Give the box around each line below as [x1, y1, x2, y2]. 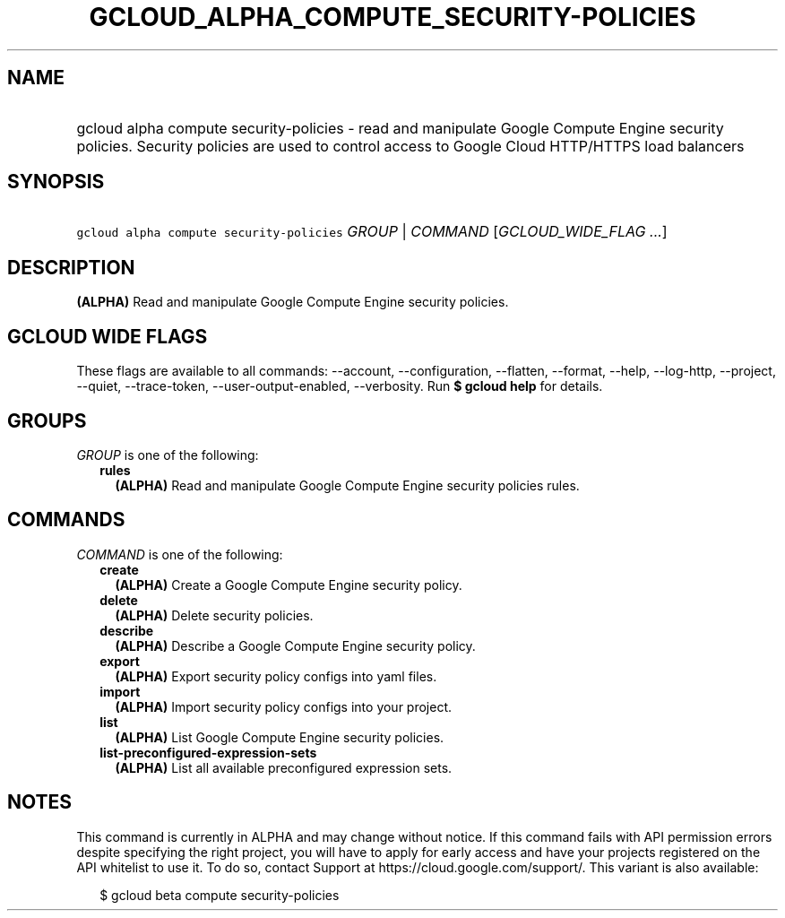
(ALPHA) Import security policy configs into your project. [115, 698, 453, 714]
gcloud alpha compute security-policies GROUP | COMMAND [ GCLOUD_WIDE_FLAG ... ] [76, 222, 668, 241]
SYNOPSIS [7, 170, 105, 194]
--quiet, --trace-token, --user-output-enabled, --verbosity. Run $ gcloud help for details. [76, 378, 603, 394]
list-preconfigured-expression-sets [99, 744, 317, 760]
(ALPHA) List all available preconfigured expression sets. [115, 759, 453, 775]
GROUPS [7, 409, 87, 432]
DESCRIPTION [7, 255, 135, 279]
